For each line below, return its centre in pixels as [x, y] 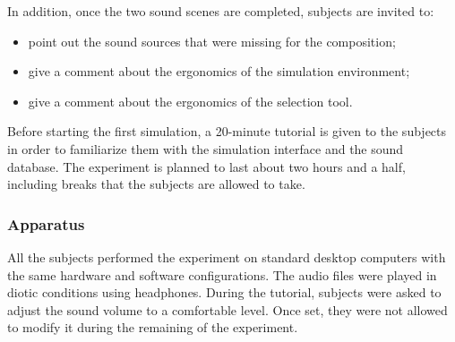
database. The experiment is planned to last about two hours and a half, [206, 166]
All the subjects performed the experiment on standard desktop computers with [227, 256]
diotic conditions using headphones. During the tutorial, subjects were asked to [224, 292]
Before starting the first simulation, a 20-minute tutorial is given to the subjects [227, 131]
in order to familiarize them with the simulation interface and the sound [206, 148]
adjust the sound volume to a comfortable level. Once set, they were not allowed [227, 309]
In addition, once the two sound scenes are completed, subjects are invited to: [221, 11]
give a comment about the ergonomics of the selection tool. [190, 101]
